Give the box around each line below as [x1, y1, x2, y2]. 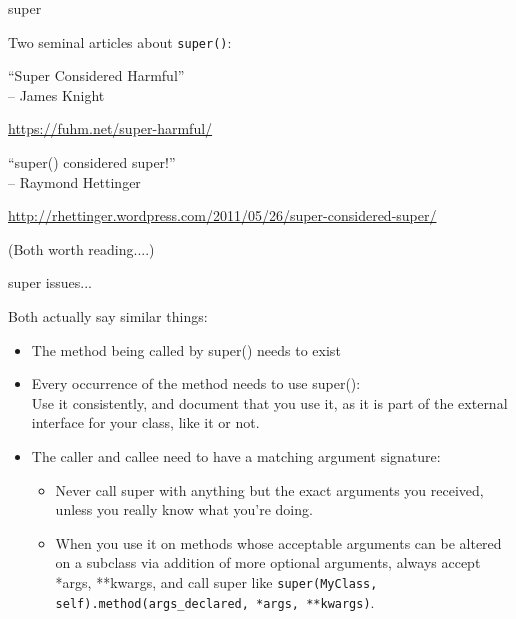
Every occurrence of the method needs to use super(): [31, 373, 361, 394]
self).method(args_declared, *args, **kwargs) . [55, 591, 375, 612]
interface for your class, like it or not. [31, 412, 260, 433]
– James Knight [8, 84, 105, 105]
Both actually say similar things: [8, 306, 208, 326]
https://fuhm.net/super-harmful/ [8, 118, 213, 139]
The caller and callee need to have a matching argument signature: [31, 445, 441, 466]
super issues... [8, 272, 92, 293]
